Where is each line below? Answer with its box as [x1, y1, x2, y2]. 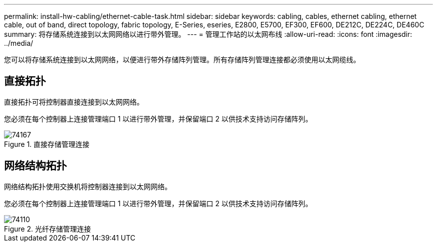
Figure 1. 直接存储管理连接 [4, 139, 90, 148]
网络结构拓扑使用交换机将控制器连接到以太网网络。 [4, 182, 172, 191]
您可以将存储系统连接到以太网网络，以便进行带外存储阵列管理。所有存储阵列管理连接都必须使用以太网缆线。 [4, 55, 360, 64]
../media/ [4, 39, 33, 47]
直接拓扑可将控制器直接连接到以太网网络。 [4, 97, 144, 106]
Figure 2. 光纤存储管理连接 [4, 224, 91, 233]
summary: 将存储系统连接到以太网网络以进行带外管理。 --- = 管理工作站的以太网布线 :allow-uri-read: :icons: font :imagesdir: [4, 30, 413, 38]
